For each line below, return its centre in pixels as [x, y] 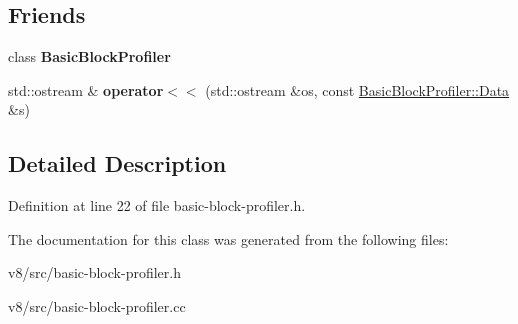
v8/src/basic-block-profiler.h [94, 272]
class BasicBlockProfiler [89, 56]
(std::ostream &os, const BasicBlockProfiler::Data [357, 89]
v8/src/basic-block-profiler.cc [97, 305]
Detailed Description [117, 163]
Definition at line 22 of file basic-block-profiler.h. [157, 205]
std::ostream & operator [86, 89]
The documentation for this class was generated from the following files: [228, 238]
